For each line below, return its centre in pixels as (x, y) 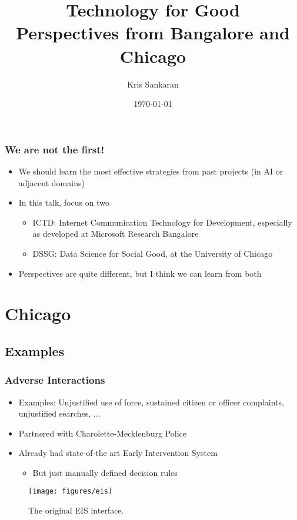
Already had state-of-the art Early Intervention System (118, 453)
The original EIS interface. (76, 510)
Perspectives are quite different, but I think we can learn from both (140, 273)
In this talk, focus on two (64, 202)
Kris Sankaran (153, 84)
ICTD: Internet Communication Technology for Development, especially (162, 222)
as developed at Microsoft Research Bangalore (116, 234)
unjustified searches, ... (59, 413)
